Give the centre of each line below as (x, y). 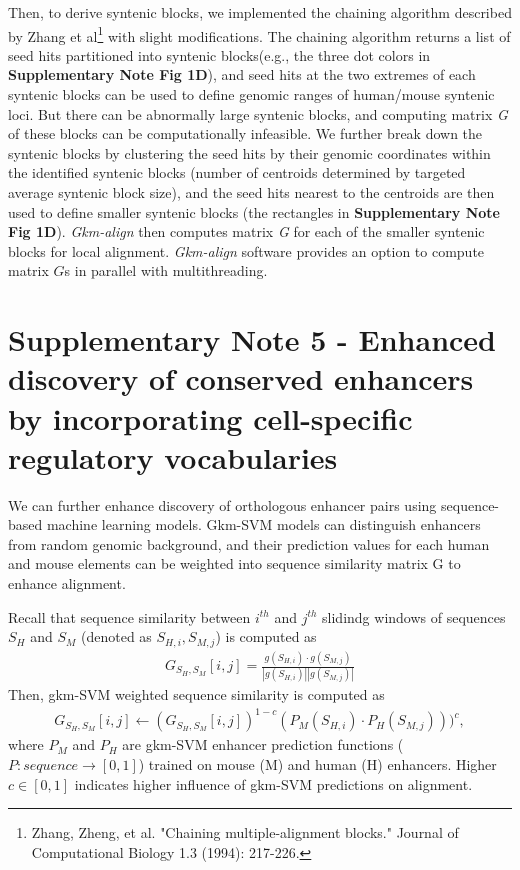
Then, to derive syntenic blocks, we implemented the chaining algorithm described (260, 12)
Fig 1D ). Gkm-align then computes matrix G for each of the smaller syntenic (246, 231)
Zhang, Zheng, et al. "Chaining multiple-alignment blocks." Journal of (245, 832)
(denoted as (116, 636)
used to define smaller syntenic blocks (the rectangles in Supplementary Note (254, 211)
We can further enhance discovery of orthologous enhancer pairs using (222, 504)
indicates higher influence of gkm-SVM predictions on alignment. (273, 783)
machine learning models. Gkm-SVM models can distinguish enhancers (263, 524)
